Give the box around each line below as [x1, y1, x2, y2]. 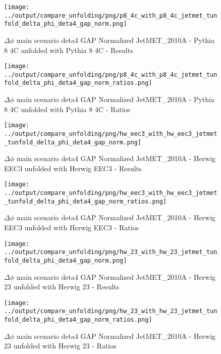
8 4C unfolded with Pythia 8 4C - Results [4, 44, 133, 55]
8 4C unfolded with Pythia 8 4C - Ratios [4, 104, 131, 114]
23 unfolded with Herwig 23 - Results [4, 281, 120, 292]
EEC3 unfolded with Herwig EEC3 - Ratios [4, 222, 139, 233]
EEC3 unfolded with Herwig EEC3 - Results [4, 163, 142, 173]
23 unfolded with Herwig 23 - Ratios [4, 340, 117, 351]
